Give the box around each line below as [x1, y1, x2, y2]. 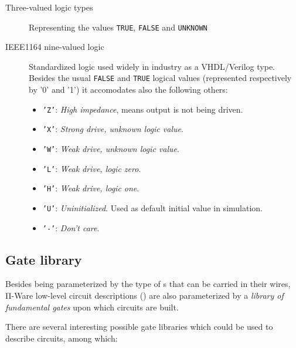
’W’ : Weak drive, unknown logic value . [42, 143, 179, 154]
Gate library [5, 250, 82, 268]
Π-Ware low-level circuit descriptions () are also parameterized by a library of [5, 289, 284, 302]
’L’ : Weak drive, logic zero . [42, 162, 141, 174]
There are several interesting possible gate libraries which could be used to [5, 320, 273, 333]
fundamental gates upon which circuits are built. [5, 300, 179, 313]
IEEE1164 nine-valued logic [5, 40, 104, 53]
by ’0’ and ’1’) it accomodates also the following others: [29, 83, 228, 96]
